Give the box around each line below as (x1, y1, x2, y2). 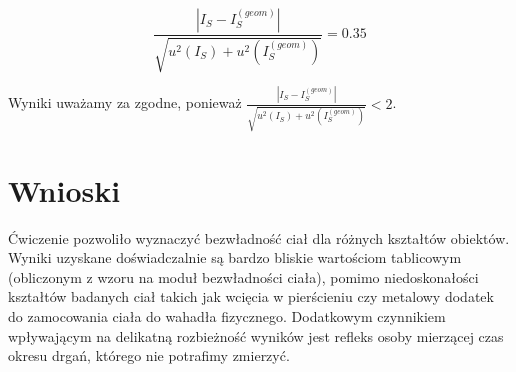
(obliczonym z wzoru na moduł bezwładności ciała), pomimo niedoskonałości (8, 266, 479, 287)
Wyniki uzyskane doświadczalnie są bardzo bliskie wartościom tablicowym (8, 247, 462, 268)
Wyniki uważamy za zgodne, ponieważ (8, 92, 242, 113)
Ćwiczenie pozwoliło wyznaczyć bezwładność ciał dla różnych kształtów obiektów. (8, 227, 510, 248)
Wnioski (8, 169, 121, 210)
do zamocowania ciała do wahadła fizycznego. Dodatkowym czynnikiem (8, 305, 446, 326)
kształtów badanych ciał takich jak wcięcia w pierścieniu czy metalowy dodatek (8, 286, 494, 307)
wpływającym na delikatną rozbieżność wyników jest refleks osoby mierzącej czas (8, 325, 504, 346)
